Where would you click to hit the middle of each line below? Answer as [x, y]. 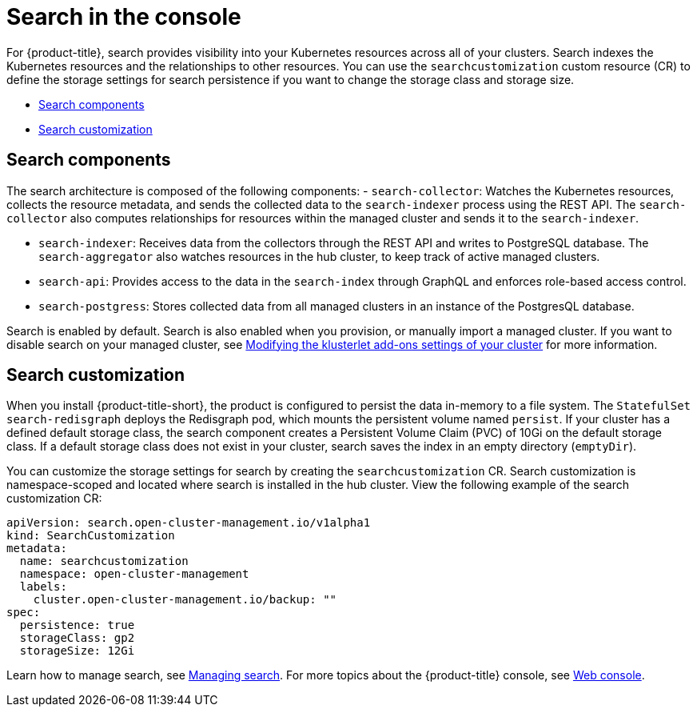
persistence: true [77, 625]
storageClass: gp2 [77, 638]
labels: [43, 587]
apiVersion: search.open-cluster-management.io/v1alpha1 [189, 523]
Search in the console [124, 17]
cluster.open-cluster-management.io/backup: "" [185, 600]
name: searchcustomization [104, 561]
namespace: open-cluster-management [134, 574]
